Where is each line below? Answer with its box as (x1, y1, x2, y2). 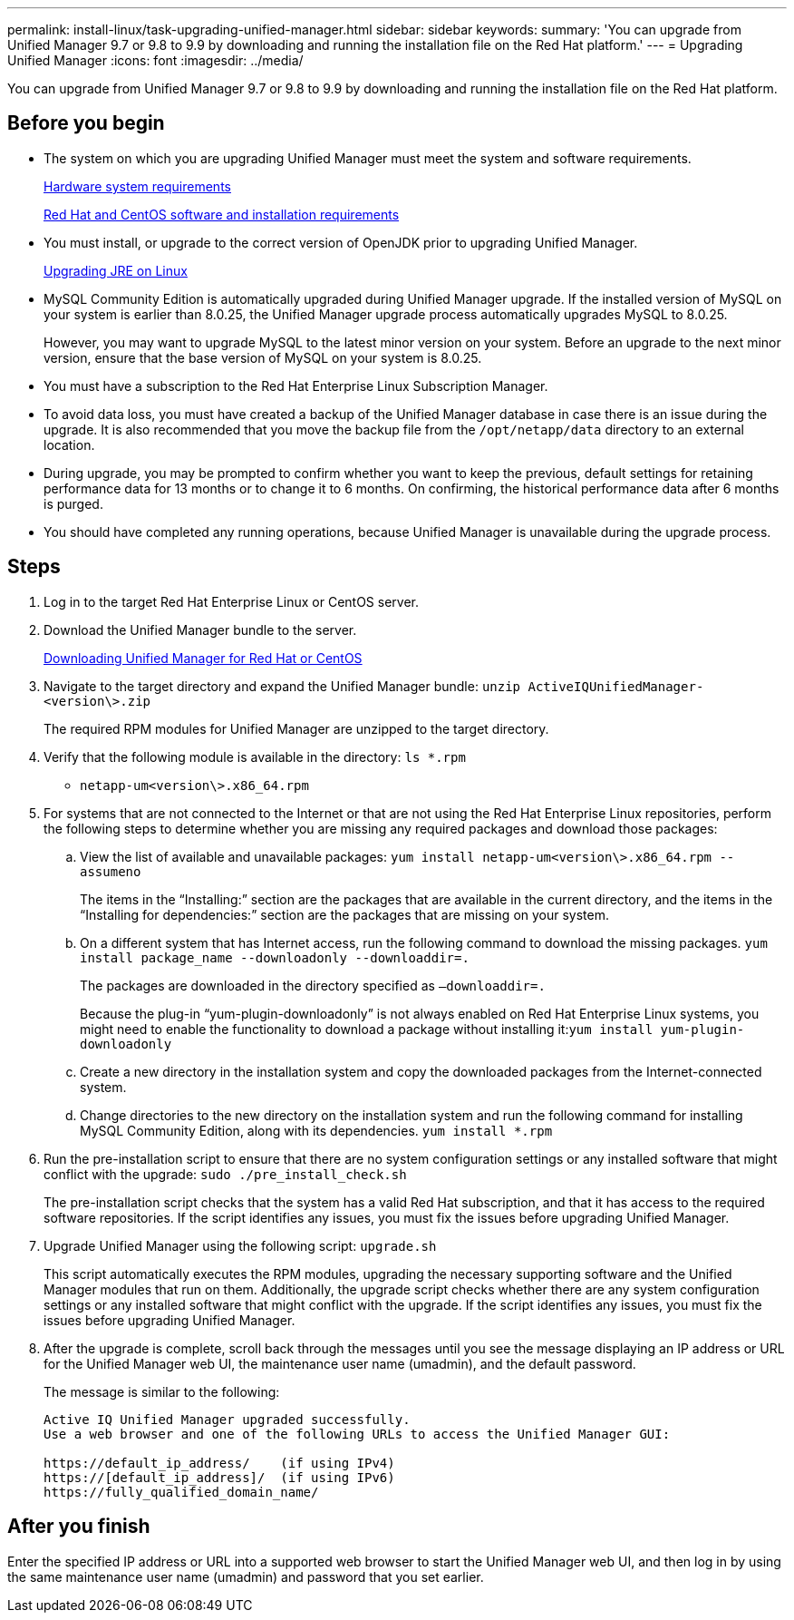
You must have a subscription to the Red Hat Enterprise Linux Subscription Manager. (44, 377, 548, 394)
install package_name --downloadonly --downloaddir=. (80, 950, 470, 965)
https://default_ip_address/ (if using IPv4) (44, 1455, 395, 1470)
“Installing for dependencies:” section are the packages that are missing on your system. (80, 906, 610, 922)
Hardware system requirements (44, 178, 231, 194)
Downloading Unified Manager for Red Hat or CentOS (44, 649, 363, 666)
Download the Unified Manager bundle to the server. (44, 621, 357, 638)
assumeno (80, 864, 141, 879)
